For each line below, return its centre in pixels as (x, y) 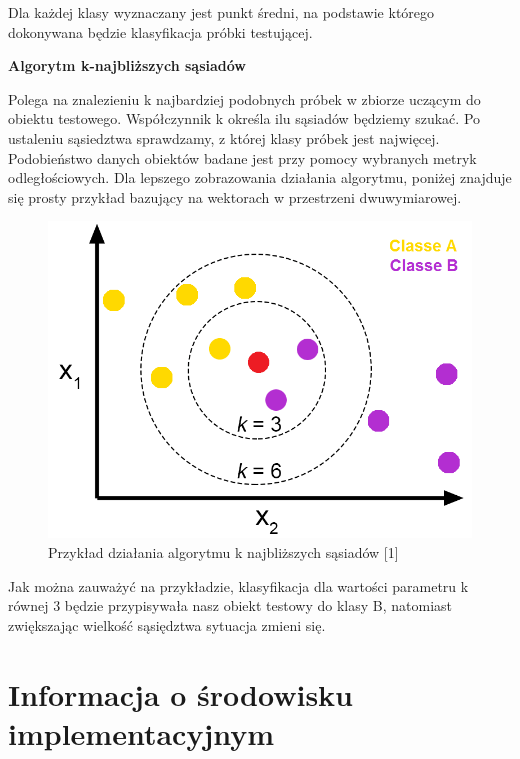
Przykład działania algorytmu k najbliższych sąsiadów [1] (223, 551)
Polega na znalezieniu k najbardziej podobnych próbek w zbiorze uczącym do (244, 98)
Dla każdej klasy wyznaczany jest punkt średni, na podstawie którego (221, 12)
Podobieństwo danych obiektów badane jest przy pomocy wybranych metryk (242, 157)
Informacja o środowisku (180, 693)
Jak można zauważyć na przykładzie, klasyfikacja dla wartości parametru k (238, 585)
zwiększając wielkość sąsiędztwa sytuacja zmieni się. (167, 624)
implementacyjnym (141, 732)
